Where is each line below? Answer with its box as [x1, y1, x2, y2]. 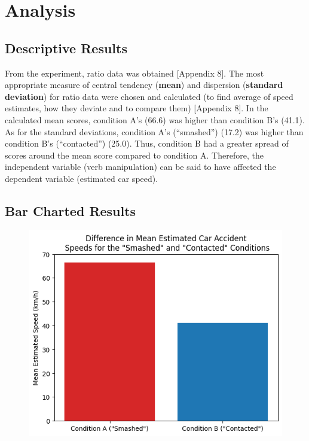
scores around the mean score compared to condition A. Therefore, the [5, 148, 264, 161]
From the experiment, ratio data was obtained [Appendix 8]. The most [5, 66, 264, 79]
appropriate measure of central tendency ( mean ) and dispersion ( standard [5, 78, 283, 91]
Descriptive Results [5, 38, 127, 57]
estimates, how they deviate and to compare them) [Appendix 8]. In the [5, 102, 268, 114]
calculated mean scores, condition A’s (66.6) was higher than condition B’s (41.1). [5, 113, 305, 126]
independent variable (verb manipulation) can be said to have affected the [5, 160, 276, 173]
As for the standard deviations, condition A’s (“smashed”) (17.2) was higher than [5, 125, 304, 138]
